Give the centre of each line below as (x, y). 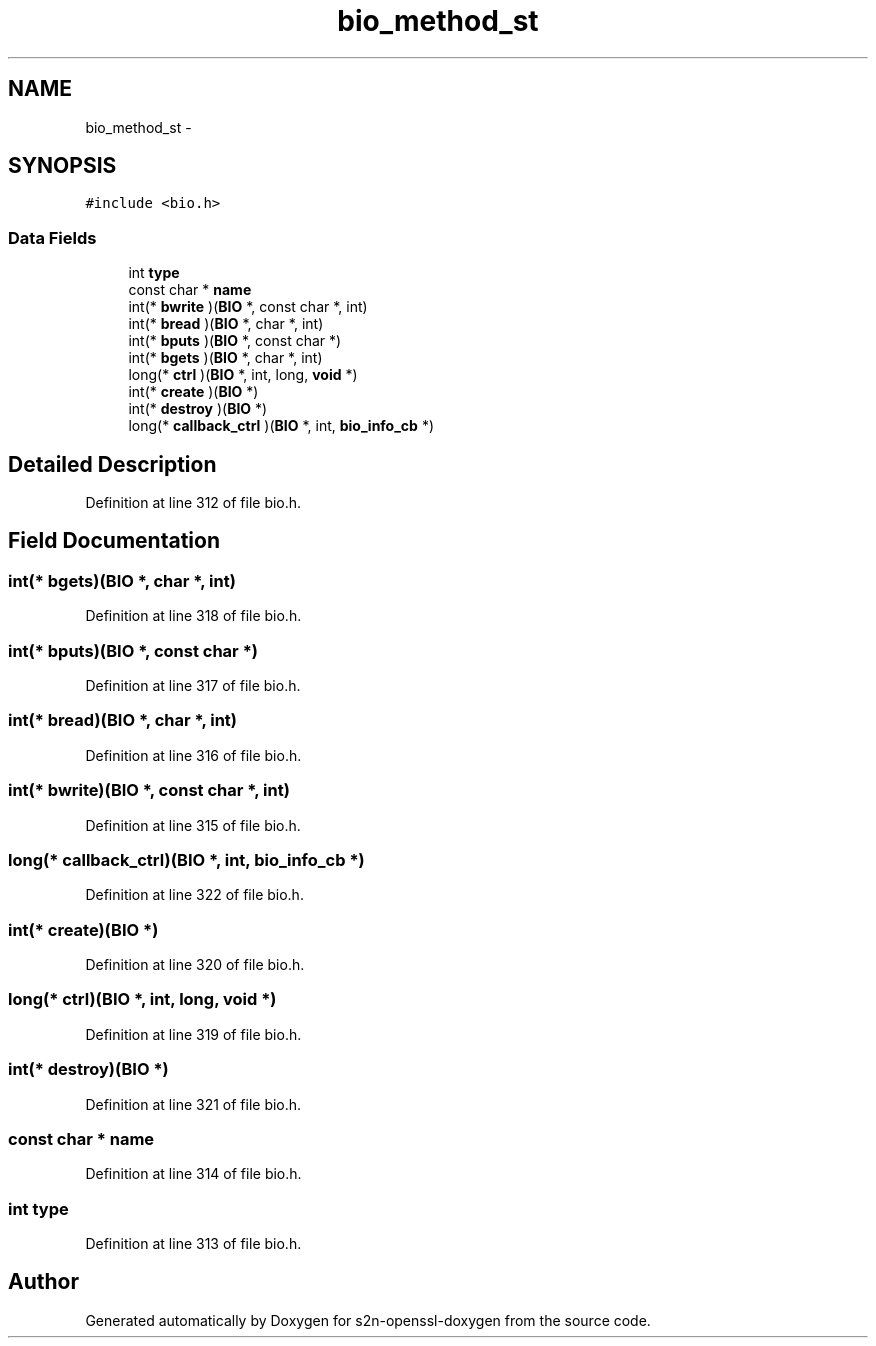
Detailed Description (112, 464)
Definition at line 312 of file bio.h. (193, 503)
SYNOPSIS (62, 166)
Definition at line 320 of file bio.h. (195, 964)
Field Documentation (114, 541)
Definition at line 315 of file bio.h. (193, 825)
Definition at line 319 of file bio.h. (193, 1034)
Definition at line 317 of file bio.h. (193, 685)
